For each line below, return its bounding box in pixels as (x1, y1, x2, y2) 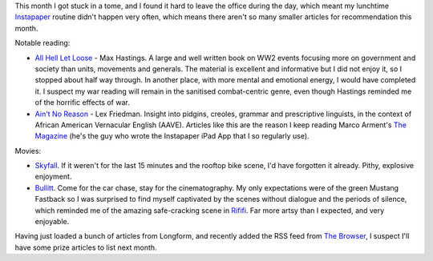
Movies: (14, 146, 42, 155)
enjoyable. (34, 217, 70, 227)
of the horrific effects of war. (34, 98, 130, 107)
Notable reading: (14, 38, 71, 48)
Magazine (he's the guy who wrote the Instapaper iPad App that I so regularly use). (34, 131, 310, 141)
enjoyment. (34, 172, 72, 182)
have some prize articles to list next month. (14, 243, 157, 252)
